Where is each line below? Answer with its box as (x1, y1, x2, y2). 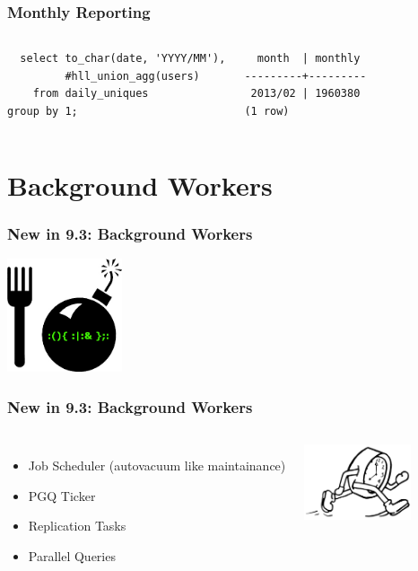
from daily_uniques (32, 87, 149, 101)
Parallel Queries (28, 546, 116, 565)
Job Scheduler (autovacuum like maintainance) (28, 456, 286, 474)
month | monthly (257, 52, 361, 66)
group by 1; (7, 105, 78, 118)
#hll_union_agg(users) (65, 69, 200, 83)
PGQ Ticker (28, 486, 96, 505)
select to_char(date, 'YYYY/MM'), (20, 52, 226, 66)
